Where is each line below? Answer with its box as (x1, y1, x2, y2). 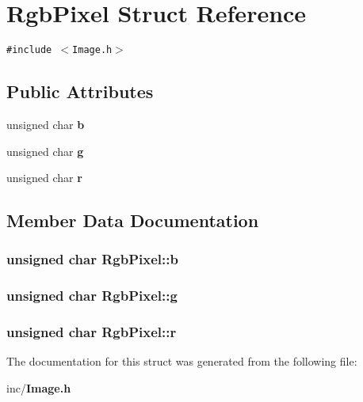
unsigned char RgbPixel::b (6, 249, 178, 269)
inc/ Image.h (6, 380, 71, 396)
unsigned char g (6, 142, 84, 159)
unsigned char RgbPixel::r (6, 322, 177, 342)
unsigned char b (6, 116, 85, 132)
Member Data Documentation (6, 208, 259, 233)
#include (6, 44, 52, 56)
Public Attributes (6, 79, 154, 104)
